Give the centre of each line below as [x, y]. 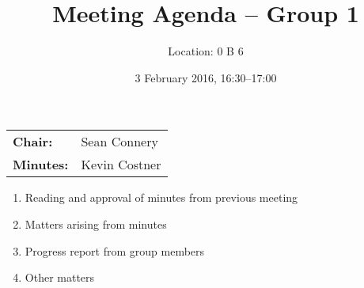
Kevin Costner [121, 165]
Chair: [33, 142]
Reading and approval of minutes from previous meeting [161, 197]
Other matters [60, 277]
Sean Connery [119, 142]
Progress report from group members [115, 250]
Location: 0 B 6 [206, 51]
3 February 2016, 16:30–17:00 [206, 77]
